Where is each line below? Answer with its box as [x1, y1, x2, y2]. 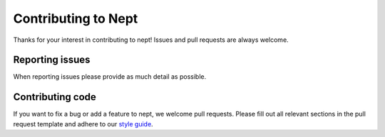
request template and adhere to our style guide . [13, 119, 153, 128]
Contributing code [13, 91, 96, 103]
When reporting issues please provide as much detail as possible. [13, 72, 207, 81]
